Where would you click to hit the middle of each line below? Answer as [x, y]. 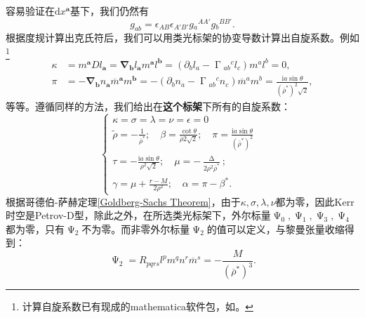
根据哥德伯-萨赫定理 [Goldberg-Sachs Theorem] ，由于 [123, 201]
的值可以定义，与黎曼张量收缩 [276, 228]
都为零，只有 [35, 228]
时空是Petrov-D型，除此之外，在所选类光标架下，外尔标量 [138, 215]
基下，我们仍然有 [110, 11]
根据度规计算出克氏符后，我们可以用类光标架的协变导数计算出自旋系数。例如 [182, 38]
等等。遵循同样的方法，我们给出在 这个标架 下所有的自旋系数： [148, 106]
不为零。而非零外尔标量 [136, 228]
